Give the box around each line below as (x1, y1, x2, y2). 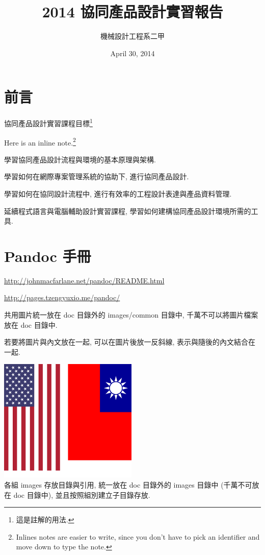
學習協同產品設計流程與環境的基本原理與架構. (4, 154, 156, 164)
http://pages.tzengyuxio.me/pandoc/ (4, 292, 120, 303)
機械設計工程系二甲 (100, 31, 165, 41)
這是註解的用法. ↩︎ (16, 514, 74, 525)
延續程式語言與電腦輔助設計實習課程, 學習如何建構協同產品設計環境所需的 (4, 205, 251, 216)
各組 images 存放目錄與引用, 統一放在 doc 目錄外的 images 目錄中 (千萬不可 (4, 479, 252, 490)
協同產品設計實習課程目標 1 (4, 116, 93, 128)
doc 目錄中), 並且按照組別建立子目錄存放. (13, 489, 150, 500)
